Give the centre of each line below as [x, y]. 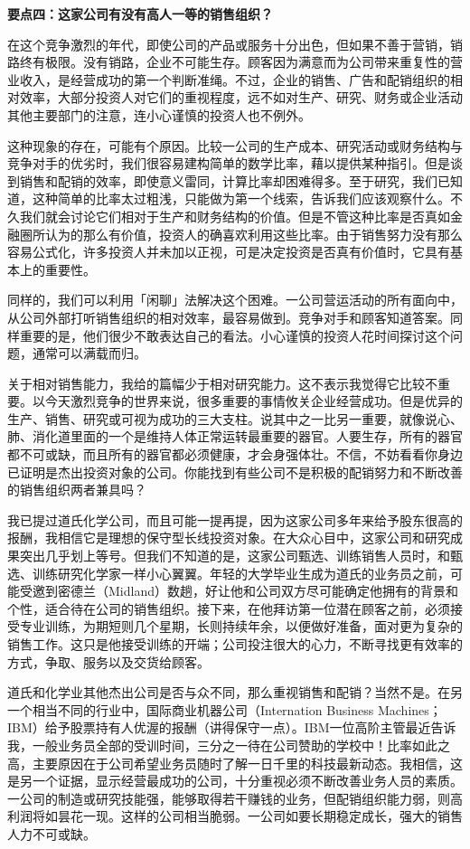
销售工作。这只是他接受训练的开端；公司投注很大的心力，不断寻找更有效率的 [235, 644]
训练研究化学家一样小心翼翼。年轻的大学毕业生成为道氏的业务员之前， [241, 573]
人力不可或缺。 [52, 833]
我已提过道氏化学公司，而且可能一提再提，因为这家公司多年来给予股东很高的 [235, 519]
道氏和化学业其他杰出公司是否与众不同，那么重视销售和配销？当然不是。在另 [235, 692]
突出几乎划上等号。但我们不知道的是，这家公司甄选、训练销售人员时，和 [235, 556]
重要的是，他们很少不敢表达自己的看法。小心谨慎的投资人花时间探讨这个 [235, 335]
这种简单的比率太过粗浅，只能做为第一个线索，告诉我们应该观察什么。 [241, 198]
